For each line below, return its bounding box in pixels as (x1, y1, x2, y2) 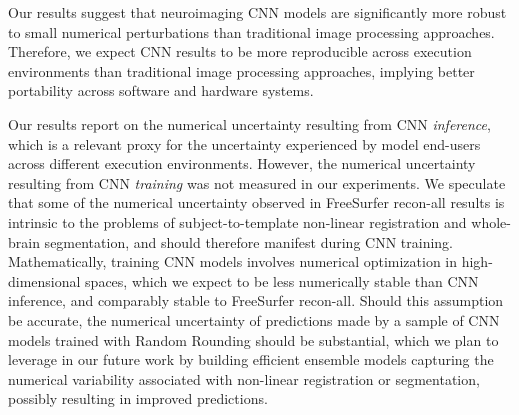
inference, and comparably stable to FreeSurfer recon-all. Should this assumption (8, 290, 504, 311)
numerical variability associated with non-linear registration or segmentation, (8, 368, 480, 389)
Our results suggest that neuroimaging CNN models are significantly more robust (8, 2, 507, 22)
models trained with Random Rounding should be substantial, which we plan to (8, 329, 499, 350)
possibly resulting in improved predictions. (8, 388, 268, 409)
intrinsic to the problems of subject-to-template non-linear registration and (8, 211, 467, 232)
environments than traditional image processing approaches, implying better (8, 60, 475, 81)
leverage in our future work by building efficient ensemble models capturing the (8, 349, 494, 370)
